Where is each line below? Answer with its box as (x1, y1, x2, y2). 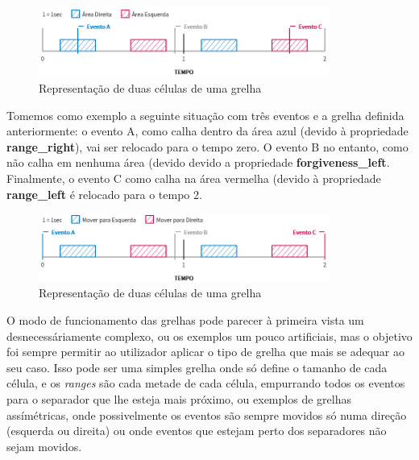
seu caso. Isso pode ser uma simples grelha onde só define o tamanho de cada (6, 358, 388, 375)
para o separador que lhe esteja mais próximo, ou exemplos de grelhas (6, 390, 351, 407)
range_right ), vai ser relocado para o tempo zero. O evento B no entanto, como (6, 138, 409, 155)
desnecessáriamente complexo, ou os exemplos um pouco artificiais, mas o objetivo (6, 327, 413, 344)
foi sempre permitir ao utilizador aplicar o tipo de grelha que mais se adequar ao (6, 343, 405, 360)
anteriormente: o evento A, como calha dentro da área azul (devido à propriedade (6, 122, 409, 139)
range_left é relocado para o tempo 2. (6, 185, 202, 202)
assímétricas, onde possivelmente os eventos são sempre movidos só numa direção (6, 406, 407, 423)
